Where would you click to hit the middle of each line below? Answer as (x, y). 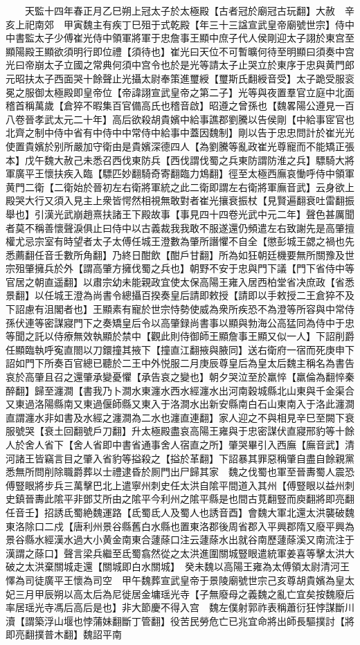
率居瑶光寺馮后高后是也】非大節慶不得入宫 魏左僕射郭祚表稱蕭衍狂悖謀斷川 (180, 607)
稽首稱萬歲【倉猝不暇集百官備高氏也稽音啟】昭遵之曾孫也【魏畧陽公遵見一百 (180, 106)
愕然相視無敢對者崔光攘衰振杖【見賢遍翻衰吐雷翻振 (238, 200)
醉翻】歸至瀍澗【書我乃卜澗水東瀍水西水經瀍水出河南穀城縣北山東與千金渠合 (180, 390)
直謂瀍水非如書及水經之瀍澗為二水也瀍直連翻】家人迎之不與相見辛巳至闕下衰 (180, 417)
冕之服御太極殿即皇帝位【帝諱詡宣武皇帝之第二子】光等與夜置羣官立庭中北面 (180, 92)
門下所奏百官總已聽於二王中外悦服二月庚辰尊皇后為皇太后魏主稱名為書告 (189, 363)
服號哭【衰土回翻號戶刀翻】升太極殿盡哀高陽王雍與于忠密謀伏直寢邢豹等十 (175, 431)
